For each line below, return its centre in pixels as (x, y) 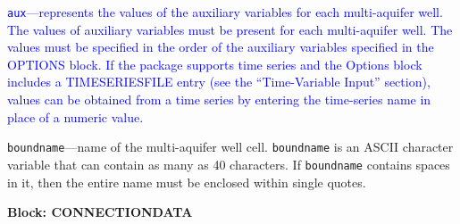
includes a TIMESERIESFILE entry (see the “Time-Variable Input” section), (219, 82)
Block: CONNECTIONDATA (100, 212)
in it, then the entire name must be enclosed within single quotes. (187, 182)
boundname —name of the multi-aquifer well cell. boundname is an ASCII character (230, 147)
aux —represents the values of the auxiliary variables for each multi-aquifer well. (225, 12)
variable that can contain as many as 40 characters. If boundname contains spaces (229, 164)
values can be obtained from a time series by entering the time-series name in (219, 100)
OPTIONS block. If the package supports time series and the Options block (215, 64)
